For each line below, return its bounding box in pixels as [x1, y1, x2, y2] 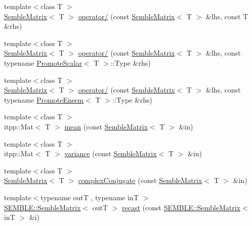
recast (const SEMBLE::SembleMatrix [122, 202, 240, 212]
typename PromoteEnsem [4, 94, 84, 105]
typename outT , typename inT [40, 192, 139, 202]
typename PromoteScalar [4, 57, 82, 68]
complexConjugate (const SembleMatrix [78, 175, 202, 186]
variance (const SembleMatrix [64, 148, 157, 159]
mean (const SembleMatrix [64, 121, 148, 131]
